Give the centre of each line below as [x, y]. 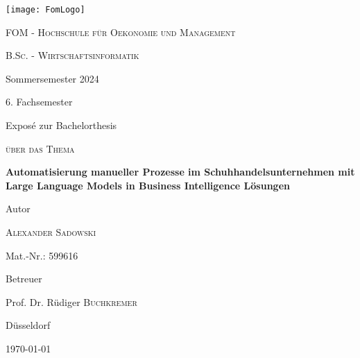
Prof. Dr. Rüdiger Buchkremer [71, 301]
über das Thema [40, 148]
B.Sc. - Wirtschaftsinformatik [72, 55]
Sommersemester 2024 [52, 78]
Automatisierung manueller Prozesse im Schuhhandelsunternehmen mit [180, 172]
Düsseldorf [28, 325]
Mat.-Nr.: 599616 [42, 255]
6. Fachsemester [39, 102]
